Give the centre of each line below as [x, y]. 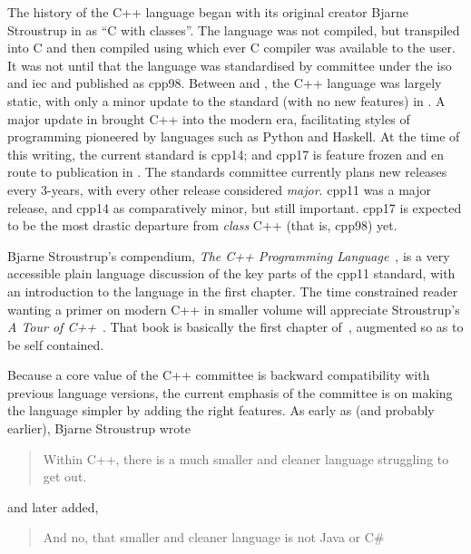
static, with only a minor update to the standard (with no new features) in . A [226, 100]
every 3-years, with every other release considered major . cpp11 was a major [220, 189]
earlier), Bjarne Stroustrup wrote [99, 428]
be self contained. [56, 344]
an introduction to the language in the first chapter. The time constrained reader [233, 291]
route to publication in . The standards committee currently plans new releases [227, 172]
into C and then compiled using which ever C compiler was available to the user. [231, 48]
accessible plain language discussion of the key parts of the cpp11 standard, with [231, 273]
